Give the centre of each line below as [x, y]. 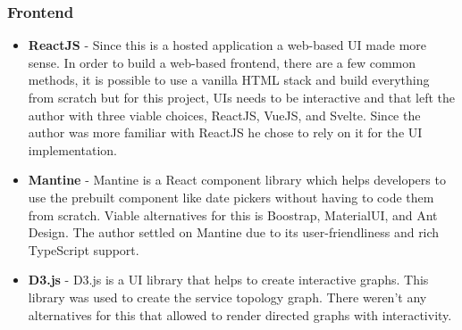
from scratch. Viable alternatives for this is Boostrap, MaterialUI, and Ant [233, 214]
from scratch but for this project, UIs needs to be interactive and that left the [242, 97]
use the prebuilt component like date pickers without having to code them [231, 197]
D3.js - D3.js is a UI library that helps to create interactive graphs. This [228, 280]
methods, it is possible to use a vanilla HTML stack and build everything [229, 80]
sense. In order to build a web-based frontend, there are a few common [222, 62]
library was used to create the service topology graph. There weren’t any [227, 297]
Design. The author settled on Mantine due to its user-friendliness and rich [234, 232]
